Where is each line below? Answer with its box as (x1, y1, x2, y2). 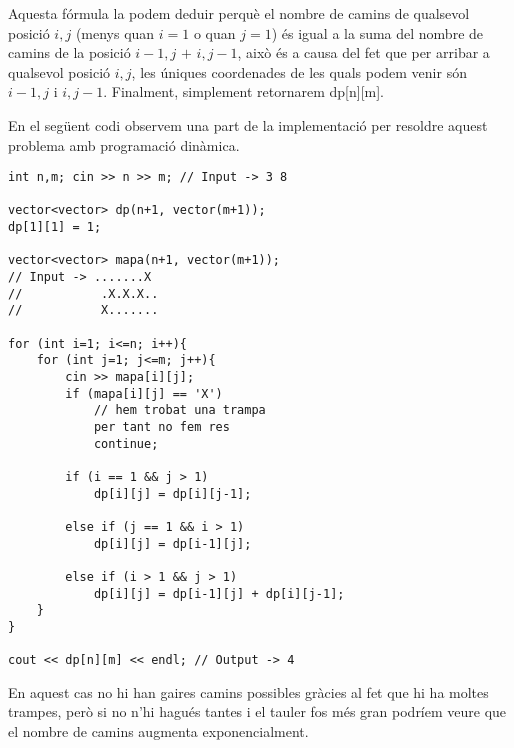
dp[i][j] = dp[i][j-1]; (93, 486, 252, 501)
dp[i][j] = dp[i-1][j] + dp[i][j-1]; (93, 586, 345, 601)
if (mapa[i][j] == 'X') (65, 386, 223, 401)
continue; (93, 436, 159, 451)
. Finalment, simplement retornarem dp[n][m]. (103, 81, 384, 102)
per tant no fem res (93, 420, 230, 434)
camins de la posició (8, 42, 131, 63)
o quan (193, 22, 236, 43)
